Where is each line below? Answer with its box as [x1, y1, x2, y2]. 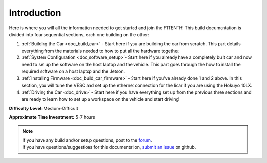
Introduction [9, 7, 61, 18]
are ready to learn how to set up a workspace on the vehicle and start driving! [21, 96, 180, 102]
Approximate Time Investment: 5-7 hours [9, 114, 96, 120]
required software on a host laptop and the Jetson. [21, 68, 125, 74]
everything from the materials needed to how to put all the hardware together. [21, 48, 180, 54]
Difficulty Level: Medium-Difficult [9, 105, 79, 111]
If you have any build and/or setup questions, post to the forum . [22, 137, 152, 143]
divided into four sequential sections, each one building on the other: [9, 31, 149, 37]
